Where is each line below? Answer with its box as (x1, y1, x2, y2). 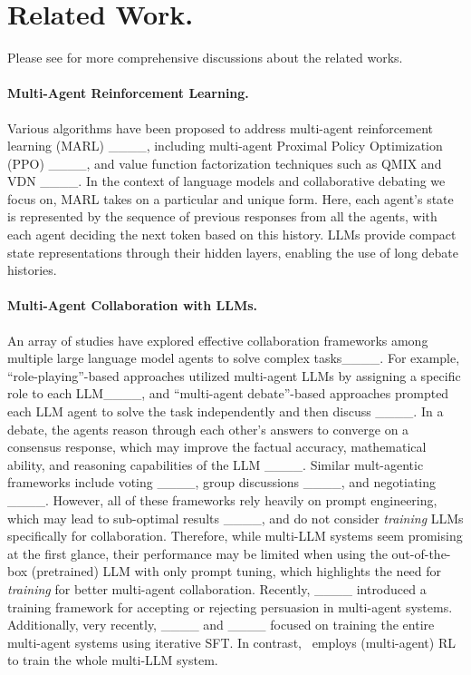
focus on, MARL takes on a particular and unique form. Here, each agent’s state (7, 189, 454, 208)
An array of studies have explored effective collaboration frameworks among (7, 330, 428, 349)
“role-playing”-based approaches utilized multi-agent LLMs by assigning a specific (7, 366, 461, 385)
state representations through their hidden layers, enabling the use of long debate (7, 242, 458, 261)
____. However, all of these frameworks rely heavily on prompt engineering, (7, 491, 437, 509)
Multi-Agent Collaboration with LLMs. (7, 296, 258, 315)
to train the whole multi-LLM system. (7, 651, 218, 670)
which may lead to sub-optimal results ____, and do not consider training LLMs (7, 508, 464, 527)
